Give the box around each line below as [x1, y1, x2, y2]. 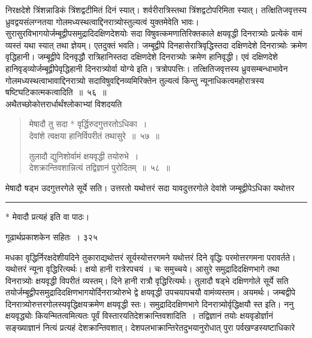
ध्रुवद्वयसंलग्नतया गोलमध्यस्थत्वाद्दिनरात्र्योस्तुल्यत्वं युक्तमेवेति [5, 15, 178, 28]
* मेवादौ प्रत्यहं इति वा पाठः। [5, 210, 90, 223]
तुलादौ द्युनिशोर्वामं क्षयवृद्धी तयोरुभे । [29, 149, 139, 162]
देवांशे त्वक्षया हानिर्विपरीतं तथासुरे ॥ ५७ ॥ [29, 129, 160, 141]
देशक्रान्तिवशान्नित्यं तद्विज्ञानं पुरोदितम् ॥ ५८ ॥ [29, 161, 170, 174]
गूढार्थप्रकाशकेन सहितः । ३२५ [5, 230, 98, 243]
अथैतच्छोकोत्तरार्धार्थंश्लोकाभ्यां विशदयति [5, 97, 122, 110]
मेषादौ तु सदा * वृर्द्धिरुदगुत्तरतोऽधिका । [29, 117, 147, 130]
